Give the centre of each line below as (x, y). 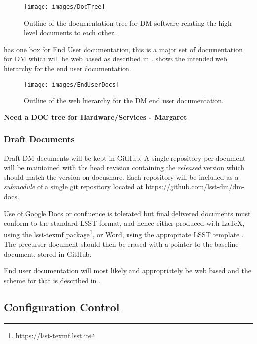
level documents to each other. (70, 32)
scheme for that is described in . (52, 280)
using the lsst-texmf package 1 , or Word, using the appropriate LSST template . (124, 233)
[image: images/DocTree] (64, 7)
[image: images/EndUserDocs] (72, 85)
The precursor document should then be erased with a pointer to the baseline (121, 244)
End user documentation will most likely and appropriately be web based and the (128, 270)
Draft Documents (39, 139)
